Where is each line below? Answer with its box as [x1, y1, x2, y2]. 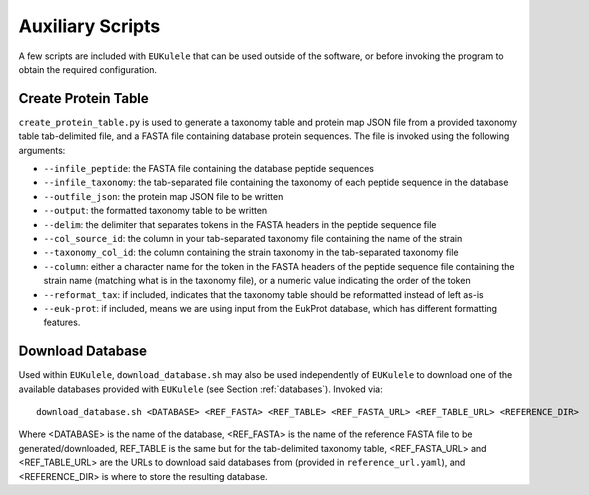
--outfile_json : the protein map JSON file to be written [43, 190, 284, 202]
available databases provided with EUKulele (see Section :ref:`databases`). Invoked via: [18, 383, 384, 395]
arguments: [18, 144, 66, 156]
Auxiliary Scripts [18, 15, 161, 37]
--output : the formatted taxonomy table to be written [43, 205, 268, 217]
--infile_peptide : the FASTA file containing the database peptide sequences [43, 163, 375, 175]
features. [43, 316, 81, 329]
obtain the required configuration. [18, 63, 158, 75]
